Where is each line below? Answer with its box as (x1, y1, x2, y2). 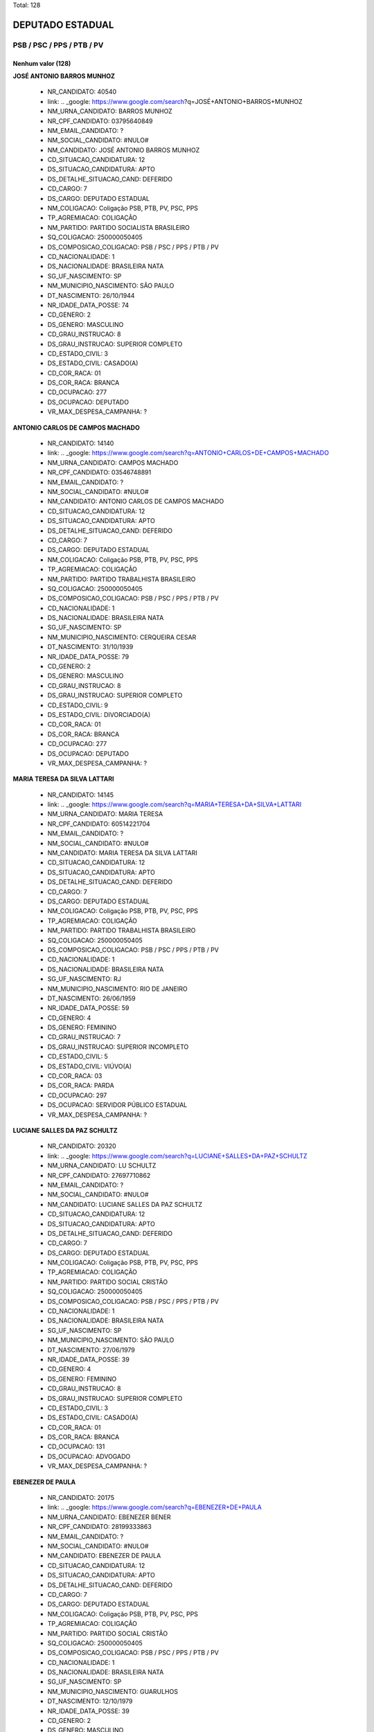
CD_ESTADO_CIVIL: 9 (47, 700, 109, 709)
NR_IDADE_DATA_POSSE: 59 (47, 1004, 130, 1012)
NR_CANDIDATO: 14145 (47, 790, 114, 799)
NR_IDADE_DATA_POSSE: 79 (47, 652, 130, 661)
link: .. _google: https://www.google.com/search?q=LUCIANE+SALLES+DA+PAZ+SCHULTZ (47, 1151, 308, 1160)
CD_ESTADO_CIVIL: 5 (47, 1052, 109, 1061)
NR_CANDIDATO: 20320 (47, 1142, 117, 1150)
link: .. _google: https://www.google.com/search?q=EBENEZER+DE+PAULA (47, 1503, 262, 1512)
